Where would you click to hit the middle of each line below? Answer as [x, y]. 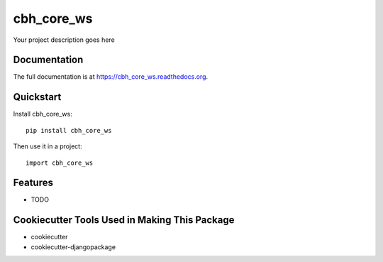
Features [33, 183]
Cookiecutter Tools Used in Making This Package [124, 220]
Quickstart [37, 97]
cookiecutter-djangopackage [73, 247]
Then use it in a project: [48, 146]
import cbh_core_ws [60, 163]
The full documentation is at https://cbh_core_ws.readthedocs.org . [111, 77]
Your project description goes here [64, 40]
